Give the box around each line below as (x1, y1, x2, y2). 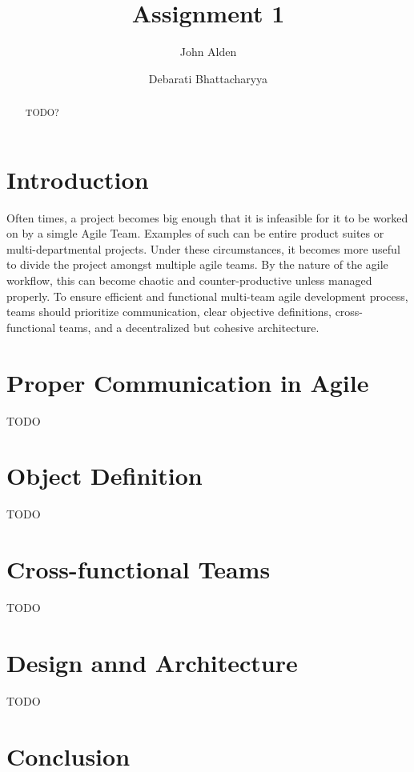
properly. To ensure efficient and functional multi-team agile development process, (6, 287, 408, 304)
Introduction (6, 162, 149, 195)
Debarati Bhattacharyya (148, 70, 268, 86)
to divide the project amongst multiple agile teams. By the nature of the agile (6, 256, 388, 273)
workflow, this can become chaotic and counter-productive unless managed (6, 272, 372, 289)
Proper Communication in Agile (6, 366, 369, 398)
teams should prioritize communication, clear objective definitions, (6, 303, 332, 320)
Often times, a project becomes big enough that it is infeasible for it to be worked (6, 209, 408, 226)
